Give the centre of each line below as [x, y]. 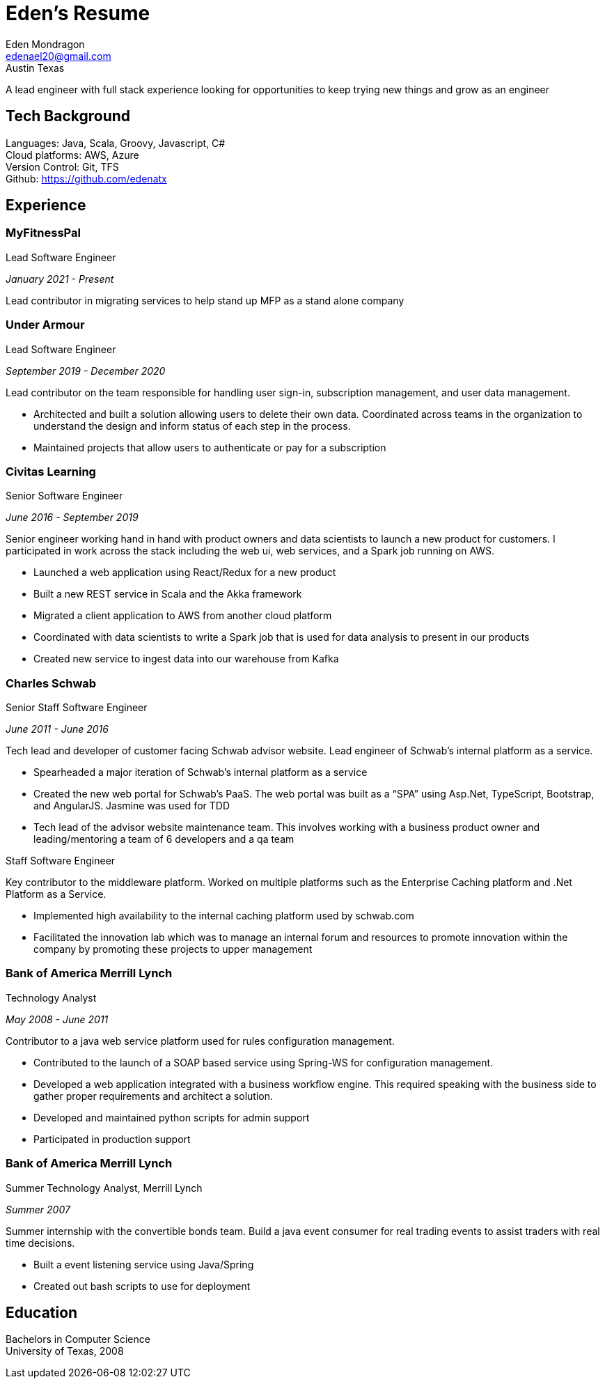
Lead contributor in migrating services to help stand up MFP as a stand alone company [205, 300]
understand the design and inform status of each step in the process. [192, 426]
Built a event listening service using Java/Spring [144, 1264]
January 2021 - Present [60, 279]
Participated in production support [112, 1139]
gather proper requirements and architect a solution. [153, 1096]
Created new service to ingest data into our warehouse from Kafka [186, 659]
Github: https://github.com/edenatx [86, 178]
